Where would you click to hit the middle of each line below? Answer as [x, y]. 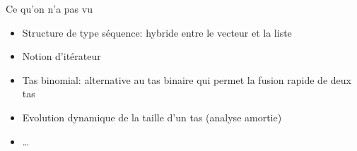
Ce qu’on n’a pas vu [49, 8]
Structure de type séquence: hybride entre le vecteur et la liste [157, 32]
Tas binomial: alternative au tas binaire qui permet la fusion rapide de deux [187, 79]
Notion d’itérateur [62, 56]
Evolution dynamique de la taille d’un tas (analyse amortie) [152, 117]
